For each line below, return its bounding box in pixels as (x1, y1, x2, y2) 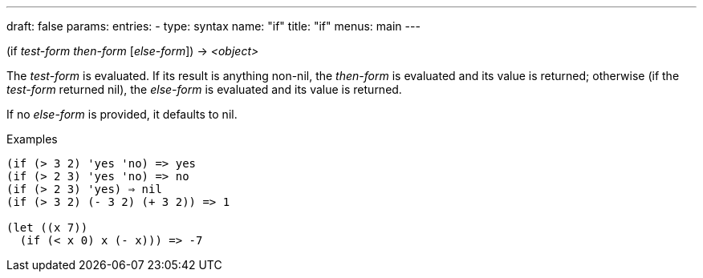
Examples (6, 132, 58, 146)
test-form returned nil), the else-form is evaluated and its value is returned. (6, 83, 402, 96)
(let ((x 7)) (6, 221, 88, 234)
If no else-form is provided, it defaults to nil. (6, 107, 238, 121)
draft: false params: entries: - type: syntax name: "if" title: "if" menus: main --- (6, 19, 421, 33)
